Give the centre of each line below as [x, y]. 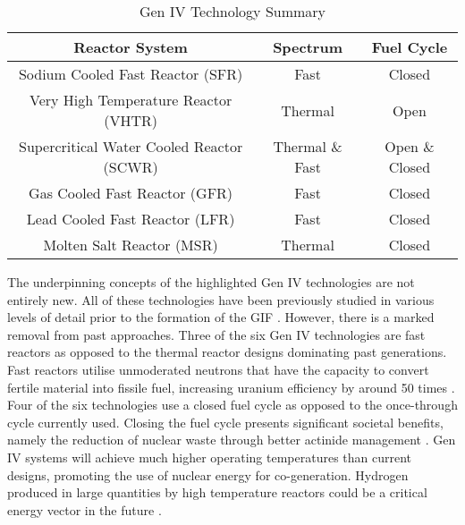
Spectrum [308, 47]
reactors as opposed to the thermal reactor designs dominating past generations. [227, 352]
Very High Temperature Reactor [131, 100]
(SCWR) [131, 167]
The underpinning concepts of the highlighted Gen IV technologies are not [211, 282]
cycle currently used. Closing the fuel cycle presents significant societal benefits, [225, 422]
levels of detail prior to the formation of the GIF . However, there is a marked [221, 317]
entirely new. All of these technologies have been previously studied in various [221, 299]
